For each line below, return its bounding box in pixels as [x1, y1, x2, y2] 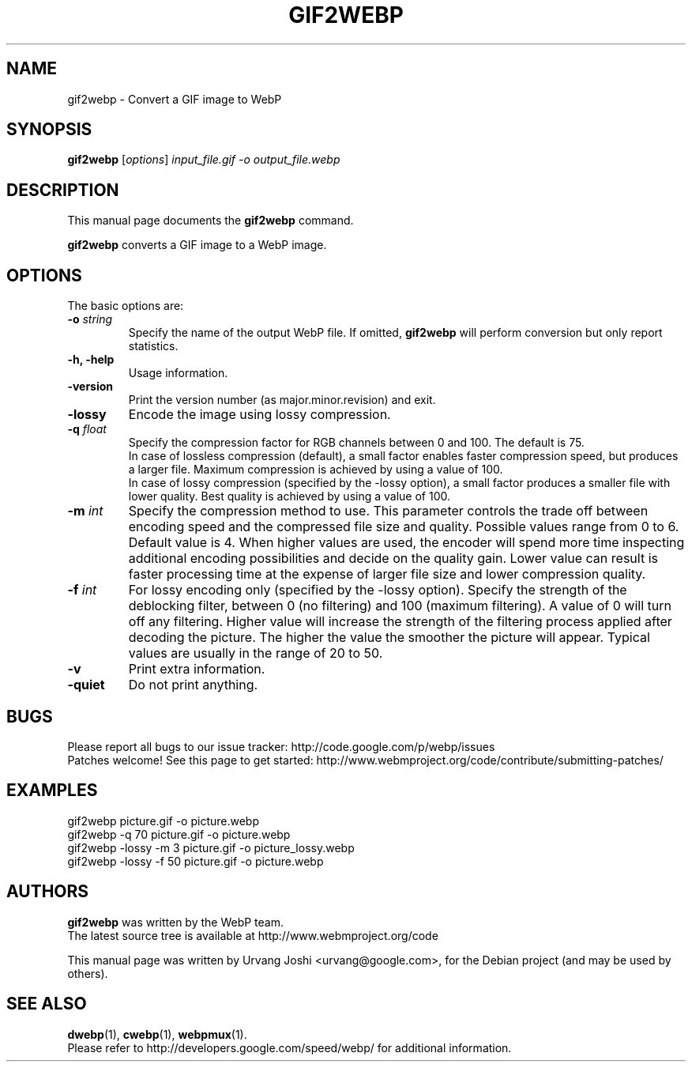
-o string [67, 312, 113, 326]
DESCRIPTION [6, 179, 119, 200]
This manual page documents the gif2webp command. [67, 213, 354, 228]
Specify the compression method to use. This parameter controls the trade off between [128, 503, 649, 519]
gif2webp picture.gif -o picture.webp [67, 813, 260, 828]
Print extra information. [128, 661, 265, 677]
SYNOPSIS [6, 119, 92, 140]
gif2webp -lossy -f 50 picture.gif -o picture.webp [67, 854, 324, 868]
